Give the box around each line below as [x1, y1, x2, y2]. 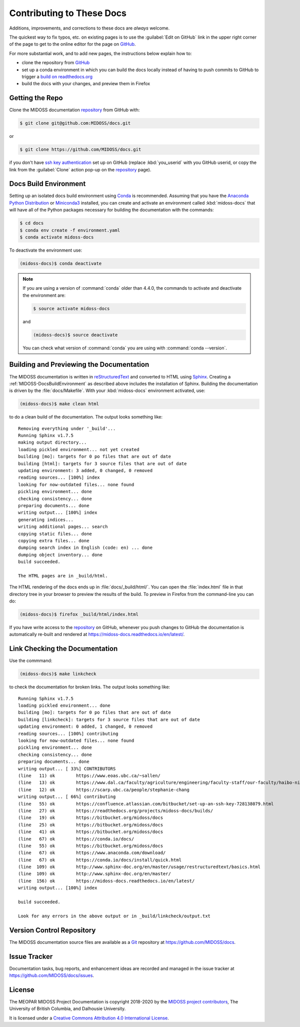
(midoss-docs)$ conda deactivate [19, 261, 102, 266]
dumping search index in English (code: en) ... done [18, 545, 152, 551]
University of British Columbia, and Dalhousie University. [9, 1005, 126, 1012]
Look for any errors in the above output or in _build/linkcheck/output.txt [18, 913, 211, 919]
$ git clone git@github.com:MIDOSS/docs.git [19, 120, 131, 126]
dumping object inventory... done [18, 552, 102, 557]
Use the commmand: [9, 658, 52, 664]
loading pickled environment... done [18, 703, 111, 709]
